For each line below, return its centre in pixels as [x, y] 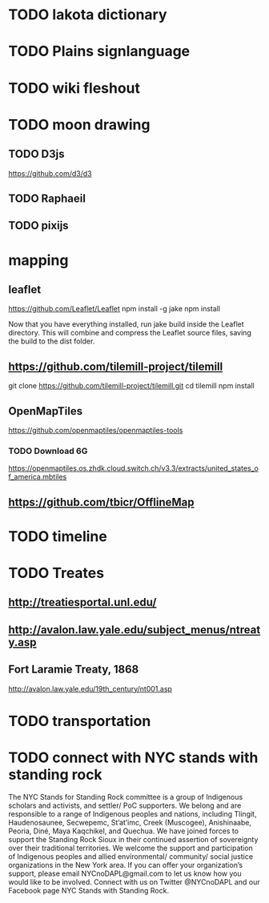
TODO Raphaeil [47, 198]
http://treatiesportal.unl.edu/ [82, 602]
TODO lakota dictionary [88, 15]
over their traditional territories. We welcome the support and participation [131, 848]
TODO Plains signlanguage [99, 52]
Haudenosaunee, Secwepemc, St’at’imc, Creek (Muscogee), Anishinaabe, [130, 822]
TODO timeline [58, 536]
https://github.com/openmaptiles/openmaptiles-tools [96, 430]
